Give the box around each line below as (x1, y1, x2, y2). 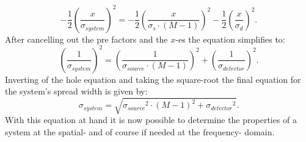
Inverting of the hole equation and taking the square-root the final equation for (5, 73, 301, 85)
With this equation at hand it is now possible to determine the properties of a (5, 113, 297, 126)
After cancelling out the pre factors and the (5, 32, 168, 45)
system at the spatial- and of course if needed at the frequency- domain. (5, 125, 275, 138)
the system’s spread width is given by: (5, 85, 148, 98)
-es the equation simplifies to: (175, 32, 285, 45)
